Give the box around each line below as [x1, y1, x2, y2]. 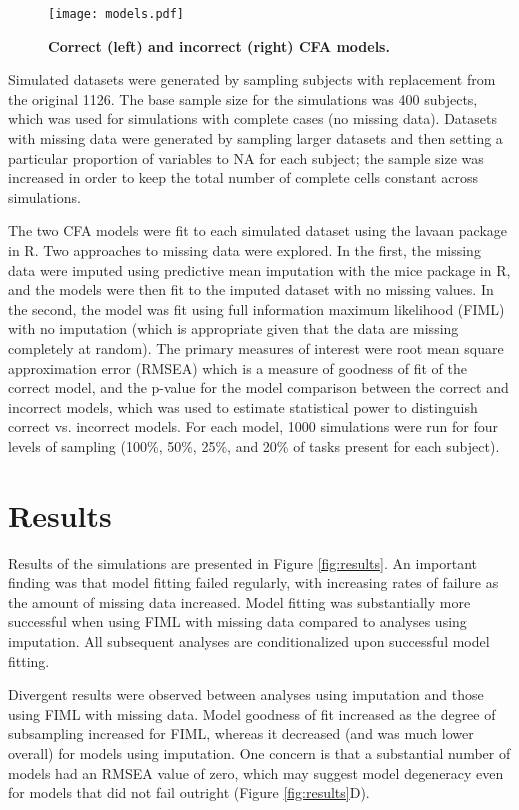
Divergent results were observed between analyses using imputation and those [8, 684, 484, 705]
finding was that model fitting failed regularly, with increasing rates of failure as [8, 572, 499, 593]
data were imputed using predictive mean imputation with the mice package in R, [8, 259, 511, 280]
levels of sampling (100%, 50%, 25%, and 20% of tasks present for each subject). [8, 435, 500, 456]
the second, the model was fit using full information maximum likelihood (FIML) [8, 298, 505, 319]
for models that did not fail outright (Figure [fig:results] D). [8, 782, 370, 803]
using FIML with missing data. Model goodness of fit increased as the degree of [8, 703, 496, 724]
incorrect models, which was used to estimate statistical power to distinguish [8, 396, 478, 417]
